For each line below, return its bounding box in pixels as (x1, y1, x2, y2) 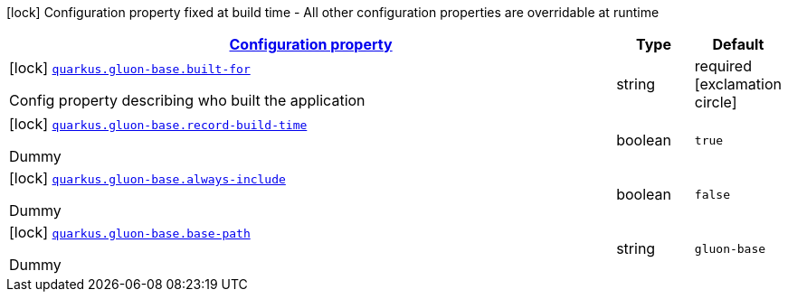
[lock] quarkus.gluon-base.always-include (9, 169, 286, 187)
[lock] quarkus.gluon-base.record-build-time (9, 115, 308, 133)
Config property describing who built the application (9, 91, 366, 109)
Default (712, 35, 764, 53)
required (694, 57, 752, 75)
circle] (694, 93, 737, 111)
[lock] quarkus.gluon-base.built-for (9, 59, 251, 77)
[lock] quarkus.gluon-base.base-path (9, 223, 251, 241)
